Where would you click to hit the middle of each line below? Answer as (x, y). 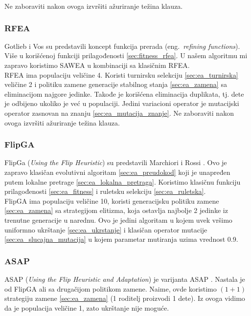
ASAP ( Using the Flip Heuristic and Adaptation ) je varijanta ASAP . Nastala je (125, 279)
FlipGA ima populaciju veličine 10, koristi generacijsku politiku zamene (112, 200)
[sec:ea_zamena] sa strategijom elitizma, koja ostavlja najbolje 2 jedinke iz (116, 210)
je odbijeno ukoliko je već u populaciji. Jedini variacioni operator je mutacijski (122, 103)
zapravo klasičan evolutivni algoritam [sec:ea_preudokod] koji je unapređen (117, 172)
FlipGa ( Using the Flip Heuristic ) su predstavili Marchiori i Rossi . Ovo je (116, 162)
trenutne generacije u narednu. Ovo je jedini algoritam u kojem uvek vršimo (118, 220)
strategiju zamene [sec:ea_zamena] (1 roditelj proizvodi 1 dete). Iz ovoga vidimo (125, 298)
